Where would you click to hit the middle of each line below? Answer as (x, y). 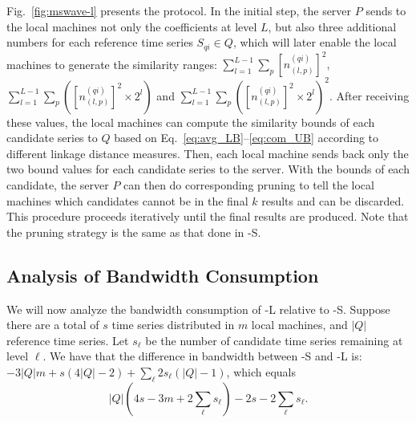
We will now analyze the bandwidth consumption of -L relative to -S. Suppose (198, 309)
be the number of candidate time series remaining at (274, 340)
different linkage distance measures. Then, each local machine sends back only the (208, 153)
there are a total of (53, 325)
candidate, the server (58, 185)
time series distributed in (173, 325)
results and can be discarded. (333, 200)
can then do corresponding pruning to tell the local (249, 185)
